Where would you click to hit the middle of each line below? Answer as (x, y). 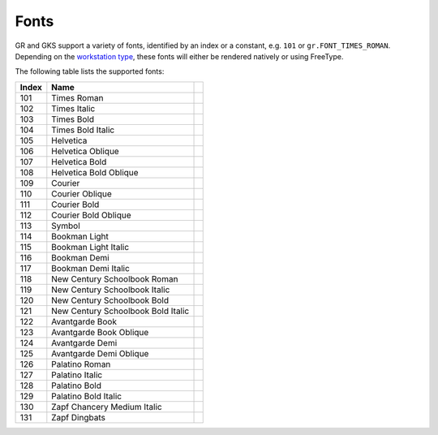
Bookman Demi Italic (90, 268)
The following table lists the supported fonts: (90, 71)
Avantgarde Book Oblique (100, 332)
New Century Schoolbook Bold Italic (120, 311)
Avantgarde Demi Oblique (100, 353)
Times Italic (73, 108)
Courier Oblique (82, 193)
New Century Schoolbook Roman (115, 278)
